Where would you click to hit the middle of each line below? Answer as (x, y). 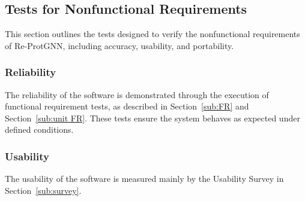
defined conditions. (39, 130)
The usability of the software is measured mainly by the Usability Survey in (144, 179)
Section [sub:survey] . (43, 190)
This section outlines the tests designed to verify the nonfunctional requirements (152, 34)
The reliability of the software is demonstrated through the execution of (137, 94)
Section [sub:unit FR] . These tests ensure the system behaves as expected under (152, 118)
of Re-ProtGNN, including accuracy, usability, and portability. (119, 45)
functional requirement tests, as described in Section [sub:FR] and (127, 106)
